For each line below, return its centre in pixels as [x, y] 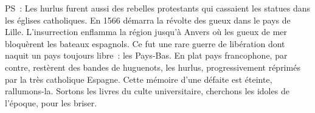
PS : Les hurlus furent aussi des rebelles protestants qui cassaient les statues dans [158, 8]
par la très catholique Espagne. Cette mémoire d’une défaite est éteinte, [139, 79]
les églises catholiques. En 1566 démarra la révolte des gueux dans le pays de [148, 20]
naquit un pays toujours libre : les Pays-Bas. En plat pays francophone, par [146, 55]
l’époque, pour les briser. [51, 102]
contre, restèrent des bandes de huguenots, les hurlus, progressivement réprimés [153, 67]
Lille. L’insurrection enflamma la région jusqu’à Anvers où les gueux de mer [146, 32]
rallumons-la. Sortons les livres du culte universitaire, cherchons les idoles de [147, 91]
